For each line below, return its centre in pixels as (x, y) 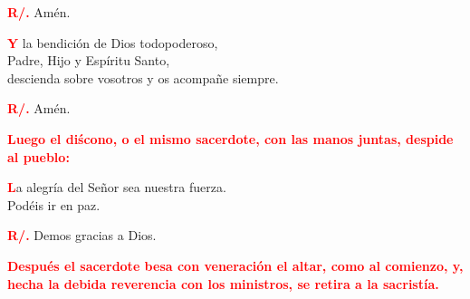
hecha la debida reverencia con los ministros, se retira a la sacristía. (223, 283)
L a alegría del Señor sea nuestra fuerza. (117, 187)
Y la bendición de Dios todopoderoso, (113, 42)
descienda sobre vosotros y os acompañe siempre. (143, 77)
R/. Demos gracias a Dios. (82, 235)
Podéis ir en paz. (54, 204)
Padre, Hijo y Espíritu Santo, (89, 60)
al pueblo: (38, 156)
